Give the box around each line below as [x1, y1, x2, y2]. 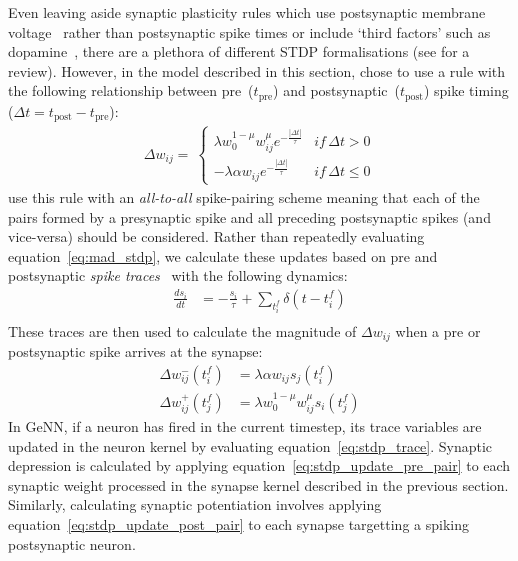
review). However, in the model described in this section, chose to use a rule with [8, 60, 506, 81]
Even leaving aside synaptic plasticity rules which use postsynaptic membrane [8, 2, 486, 22]
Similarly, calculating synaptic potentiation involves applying [8, 494, 382, 515]
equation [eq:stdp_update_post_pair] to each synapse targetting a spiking [8, 514, 469, 535]
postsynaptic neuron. [8, 533, 136, 554]
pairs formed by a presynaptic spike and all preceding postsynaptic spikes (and [8, 206, 491, 227]
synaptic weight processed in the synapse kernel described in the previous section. [8, 474, 509, 495]
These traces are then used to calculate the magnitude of [8, 320, 357, 341]
